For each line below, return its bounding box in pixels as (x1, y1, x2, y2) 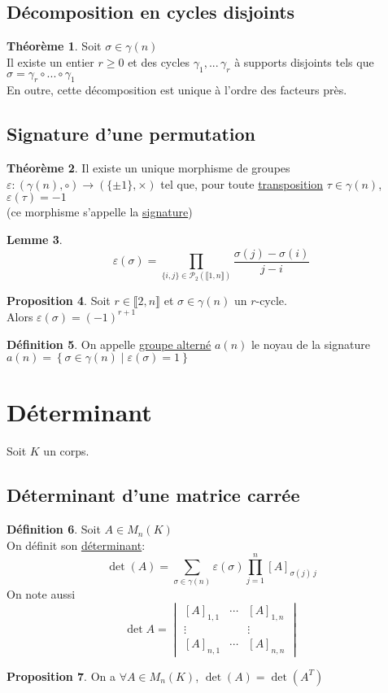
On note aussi (7, 586, 76, 603)
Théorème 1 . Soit (7, 37, 102, 54)
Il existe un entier (7, 53, 94, 70)
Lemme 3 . (7, 230, 63, 247)
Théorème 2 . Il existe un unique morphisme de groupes (7, 159, 290, 177)
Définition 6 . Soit (7, 521, 101, 538)
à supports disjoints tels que (234, 53, 374, 70)
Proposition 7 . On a (7, 667, 116, 684)
